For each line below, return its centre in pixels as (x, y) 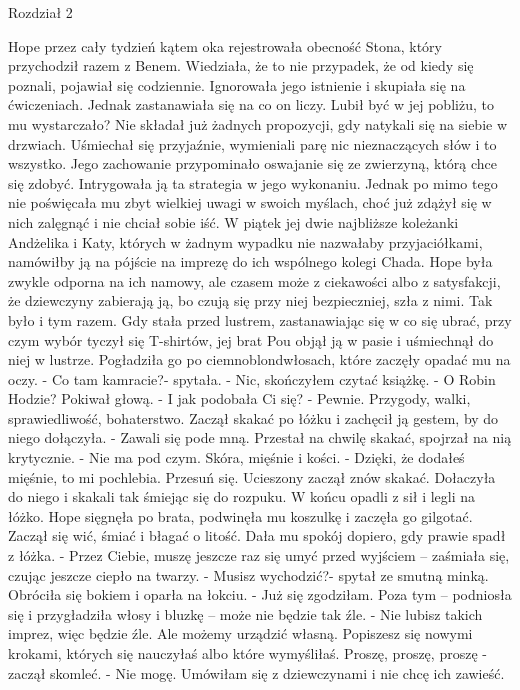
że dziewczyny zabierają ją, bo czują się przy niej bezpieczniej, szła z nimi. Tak (250, 300)
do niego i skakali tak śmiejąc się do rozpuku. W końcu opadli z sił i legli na (242, 496)
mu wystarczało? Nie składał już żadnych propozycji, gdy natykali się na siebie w (258, 123)
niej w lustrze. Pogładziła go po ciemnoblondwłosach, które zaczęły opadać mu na (259, 359)
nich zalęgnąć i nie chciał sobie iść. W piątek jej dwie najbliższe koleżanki (233, 221)
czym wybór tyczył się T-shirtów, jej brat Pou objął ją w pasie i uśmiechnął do (251, 339)
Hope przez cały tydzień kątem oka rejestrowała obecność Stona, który (225, 45)
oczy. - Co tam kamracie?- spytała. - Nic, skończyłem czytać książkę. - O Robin (252, 378)
